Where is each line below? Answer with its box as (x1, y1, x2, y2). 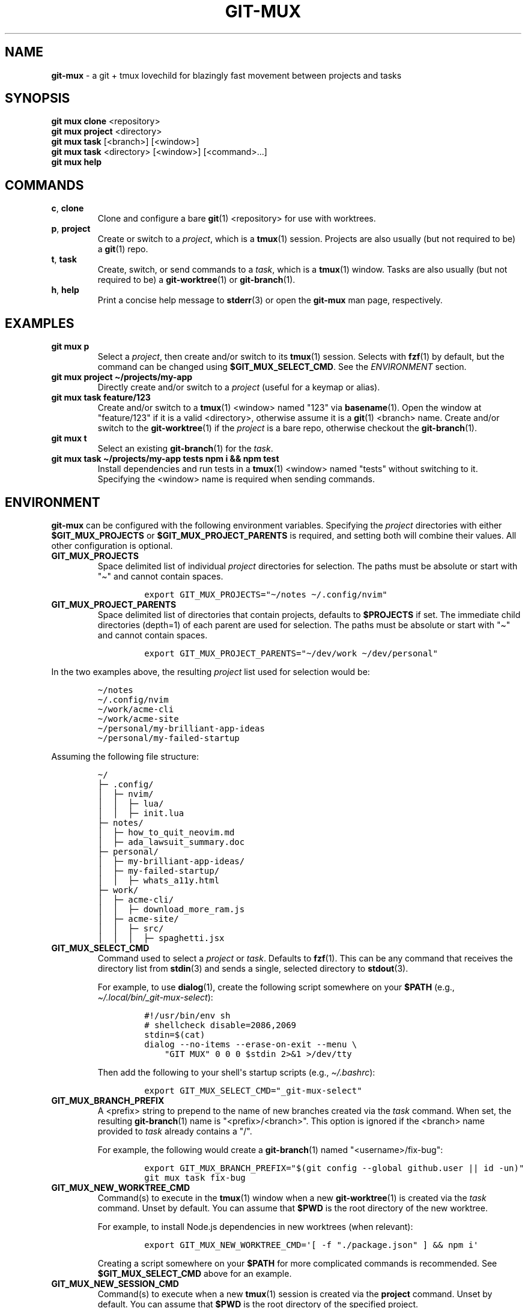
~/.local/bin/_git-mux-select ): (97, 992, 213, 1002)
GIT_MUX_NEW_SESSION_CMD (51, 1278, 179, 1289)
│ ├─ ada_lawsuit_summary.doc (97, 837, 245, 847)
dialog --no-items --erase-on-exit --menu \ (144, 1039, 357, 1049)
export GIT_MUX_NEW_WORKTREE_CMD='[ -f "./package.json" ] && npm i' (144, 1240, 479, 1250)
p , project (51, 223, 91, 234)
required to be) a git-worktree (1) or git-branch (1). (97, 274, 296, 285)
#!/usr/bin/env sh (144, 1010, 231, 1020)
